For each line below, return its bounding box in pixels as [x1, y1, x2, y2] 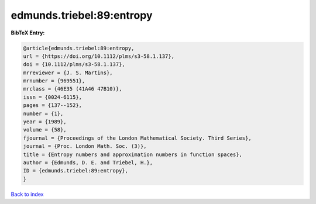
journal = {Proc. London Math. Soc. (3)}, [23, 143, 147, 150]
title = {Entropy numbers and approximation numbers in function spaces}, [23, 151, 243, 158]
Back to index [11, 191, 44, 198]
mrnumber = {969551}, [23, 78, 85, 84]
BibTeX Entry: [11, 29, 45, 36]
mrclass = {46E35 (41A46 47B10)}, [23, 85, 122, 92]
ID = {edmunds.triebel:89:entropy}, [23, 167, 129, 174]
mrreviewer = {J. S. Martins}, [23, 69, 114, 76]
